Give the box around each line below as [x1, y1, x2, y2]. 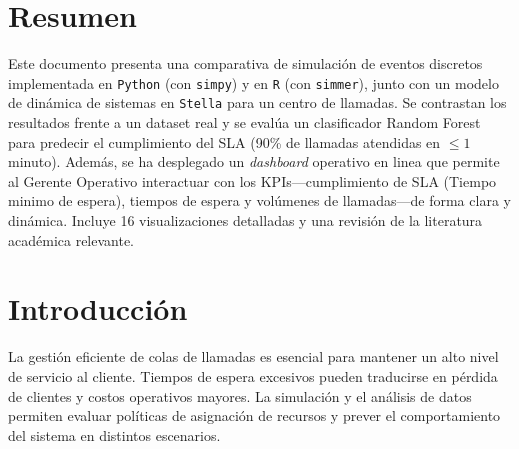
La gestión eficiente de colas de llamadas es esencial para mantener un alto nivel [8, 346, 499, 367]
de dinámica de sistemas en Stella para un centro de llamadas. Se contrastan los [8, 92, 507, 113]
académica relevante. [8, 229, 135, 250]
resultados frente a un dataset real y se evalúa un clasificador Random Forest [8, 112, 481, 133]
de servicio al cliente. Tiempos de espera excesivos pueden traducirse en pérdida [8, 365, 498, 386]
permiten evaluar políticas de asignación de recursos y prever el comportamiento [8, 405, 501, 426]
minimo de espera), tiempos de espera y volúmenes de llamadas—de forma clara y [8, 190, 511, 211]
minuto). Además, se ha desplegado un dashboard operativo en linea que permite [8, 151, 500, 172]
